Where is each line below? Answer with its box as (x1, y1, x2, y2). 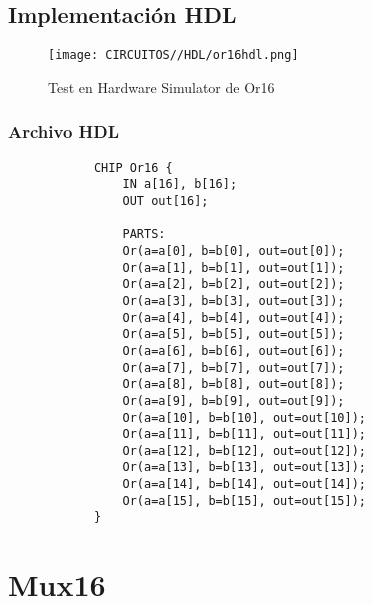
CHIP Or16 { (93, 160, 173, 175)
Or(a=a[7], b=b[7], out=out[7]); (122, 360, 345, 375)
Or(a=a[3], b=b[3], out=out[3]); (122, 293, 345, 308)
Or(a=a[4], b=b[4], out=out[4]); (122, 310, 345, 325)
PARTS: (122, 227, 166, 242)
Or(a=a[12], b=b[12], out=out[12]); (122, 443, 366, 458)
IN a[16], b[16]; (122, 177, 238, 192)
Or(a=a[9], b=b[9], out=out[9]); (122, 393, 345, 408)
